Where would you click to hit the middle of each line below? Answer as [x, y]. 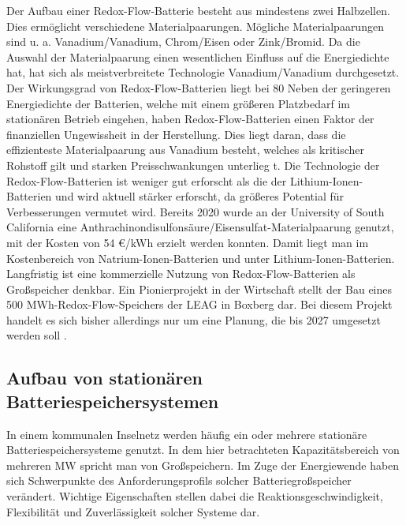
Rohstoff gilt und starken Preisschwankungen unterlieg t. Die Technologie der [193, 165]
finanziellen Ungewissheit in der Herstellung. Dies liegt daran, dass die [176, 134]
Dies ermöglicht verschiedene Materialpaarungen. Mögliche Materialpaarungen [195, 26]
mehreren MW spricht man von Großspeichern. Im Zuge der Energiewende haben [203, 465]
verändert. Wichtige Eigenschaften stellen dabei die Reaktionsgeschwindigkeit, [195, 496]
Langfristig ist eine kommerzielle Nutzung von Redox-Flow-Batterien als [181, 274]
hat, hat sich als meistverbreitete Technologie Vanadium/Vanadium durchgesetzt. [203, 72]
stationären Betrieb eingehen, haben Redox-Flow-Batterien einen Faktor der [190, 119]
